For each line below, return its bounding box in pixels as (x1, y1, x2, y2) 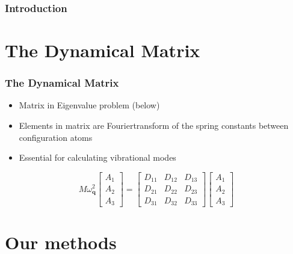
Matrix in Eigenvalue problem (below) (19, 99, 160, 111)
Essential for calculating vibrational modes (19, 151, 176, 164)
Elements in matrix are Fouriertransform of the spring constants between (19, 119, 289, 132)
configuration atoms (19, 131, 93, 143)
